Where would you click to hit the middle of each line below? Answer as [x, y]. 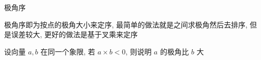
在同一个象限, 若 [68, 51]
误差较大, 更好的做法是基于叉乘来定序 [74, 34]
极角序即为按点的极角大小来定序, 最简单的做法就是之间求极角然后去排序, [126, 24]
